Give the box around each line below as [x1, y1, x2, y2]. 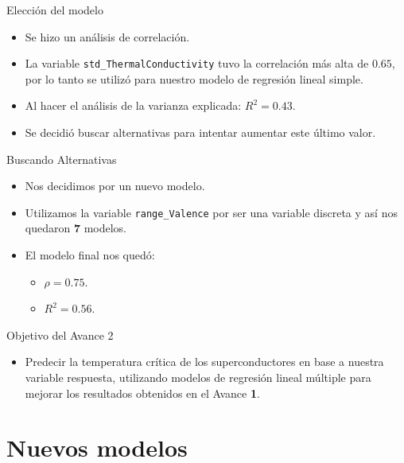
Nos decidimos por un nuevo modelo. [25, 177, 205, 194]
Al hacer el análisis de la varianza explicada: [25, 97, 242, 114]
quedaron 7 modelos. [25, 220, 127, 236]
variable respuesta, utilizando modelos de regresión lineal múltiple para [25, 369, 371, 386]
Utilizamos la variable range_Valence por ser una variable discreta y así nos [25, 204, 398, 220]
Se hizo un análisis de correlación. [25, 28, 190, 45]
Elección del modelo [6, 2, 103, 18]
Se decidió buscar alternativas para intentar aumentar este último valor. [25, 124, 376, 141]
